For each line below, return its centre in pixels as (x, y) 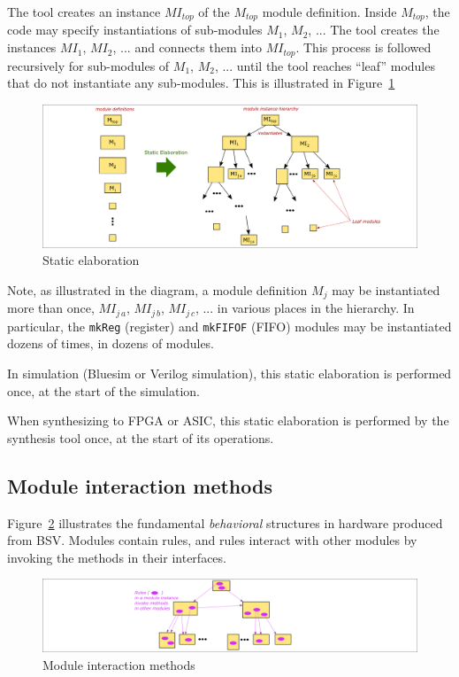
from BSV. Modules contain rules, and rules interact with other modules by (212, 540)
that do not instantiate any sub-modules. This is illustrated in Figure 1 (201, 83)
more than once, (51, 308)
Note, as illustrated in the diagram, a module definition (157, 289)
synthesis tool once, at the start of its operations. (141, 437)
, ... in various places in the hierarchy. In (305, 308)
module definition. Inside (329, 12)
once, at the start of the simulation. (103, 390)
